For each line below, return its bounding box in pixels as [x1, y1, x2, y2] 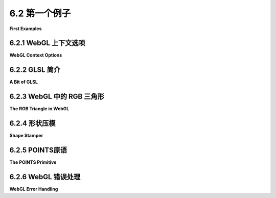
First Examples [9, 26, 42, 32]
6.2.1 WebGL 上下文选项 [9, 39, 85, 47]
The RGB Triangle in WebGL [9, 106, 70, 112]
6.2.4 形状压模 [9, 119, 56, 128]
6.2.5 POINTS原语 [9, 145, 67, 154]
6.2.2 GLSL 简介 [9, 65, 61, 74]
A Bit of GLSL [9, 79, 38, 85]
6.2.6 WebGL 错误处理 [9, 172, 81, 181]
